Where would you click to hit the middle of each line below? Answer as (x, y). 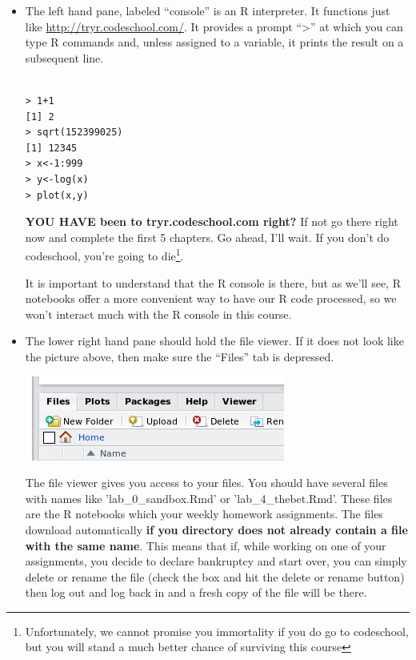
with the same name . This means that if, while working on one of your (206, 545)
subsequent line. (64, 57)
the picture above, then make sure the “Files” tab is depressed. (180, 356)
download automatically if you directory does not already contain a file (216, 529)
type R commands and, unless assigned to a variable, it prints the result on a (214, 42)
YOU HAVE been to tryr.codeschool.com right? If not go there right (212, 221)
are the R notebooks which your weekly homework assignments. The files (204, 514)
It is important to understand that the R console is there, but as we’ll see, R (213, 282)
